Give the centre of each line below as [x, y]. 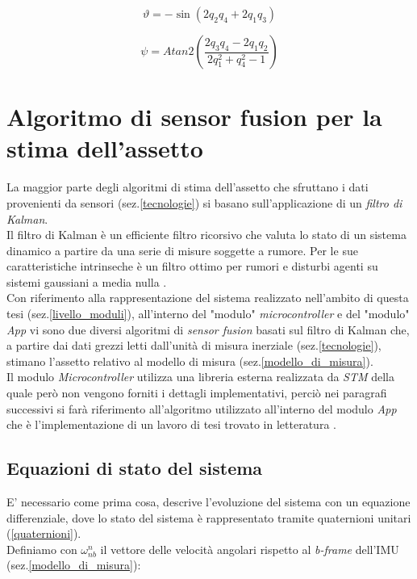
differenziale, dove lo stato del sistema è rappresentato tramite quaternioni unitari [209, 517]
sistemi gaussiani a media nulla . [87, 281]
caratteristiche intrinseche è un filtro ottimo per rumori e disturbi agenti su [192, 266]
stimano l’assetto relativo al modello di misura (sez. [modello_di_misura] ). [190, 361]
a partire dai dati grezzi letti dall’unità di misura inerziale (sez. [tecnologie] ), [194, 345]
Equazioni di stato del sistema [135, 468]
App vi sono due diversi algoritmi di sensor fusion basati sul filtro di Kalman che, [208, 329]
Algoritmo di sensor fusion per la [194, 117]
